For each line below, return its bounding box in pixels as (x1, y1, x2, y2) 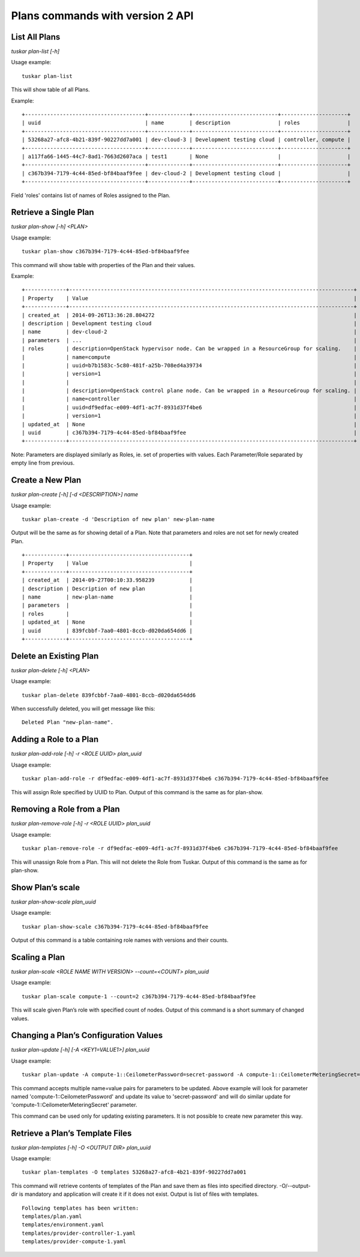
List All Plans (11, 32, 61, 42)
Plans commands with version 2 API (11, 9, 194, 22)
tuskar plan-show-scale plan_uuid (11, 898, 96, 905)
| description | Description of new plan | (22, 585, 193, 592)
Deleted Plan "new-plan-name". (22, 719, 114, 726)
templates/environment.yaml (22, 1222, 104, 1228)
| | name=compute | (22, 354, 357, 360)
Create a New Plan (11, 475, 82, 486)
